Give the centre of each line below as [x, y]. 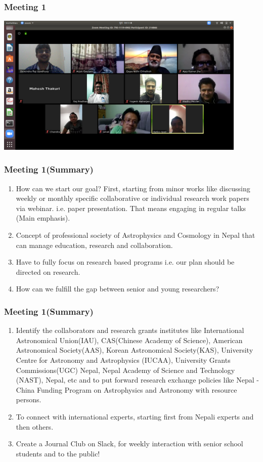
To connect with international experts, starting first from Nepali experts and [135, 416]
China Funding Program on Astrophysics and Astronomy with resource [126, 389]
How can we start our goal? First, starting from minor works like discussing [133, 188]
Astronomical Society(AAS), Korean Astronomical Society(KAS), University [135, 350]
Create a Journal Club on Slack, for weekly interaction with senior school [129, 444]
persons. [29, 400]
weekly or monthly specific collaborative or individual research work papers [133, 198]
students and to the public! [58, 453]
